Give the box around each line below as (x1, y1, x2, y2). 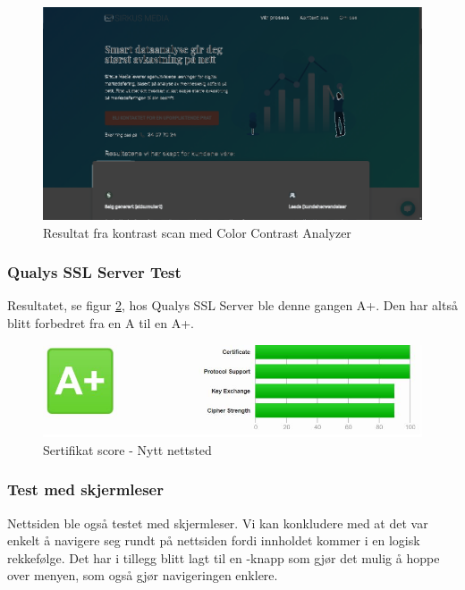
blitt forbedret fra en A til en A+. (7, 314, 194, 333)
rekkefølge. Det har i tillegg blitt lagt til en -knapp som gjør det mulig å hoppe (7, 548, 440, 567)
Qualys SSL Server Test (7, 261, 182, 283)
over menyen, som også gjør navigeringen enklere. (7, 566, 278, 585)
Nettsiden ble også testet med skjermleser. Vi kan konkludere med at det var (7, 513, 428, 532)
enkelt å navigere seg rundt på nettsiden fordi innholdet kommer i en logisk (7, 531, 420, 550)
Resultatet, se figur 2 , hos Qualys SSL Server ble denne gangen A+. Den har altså (7, 296, 458, 315)
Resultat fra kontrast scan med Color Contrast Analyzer (43, 223, 351, 241)
